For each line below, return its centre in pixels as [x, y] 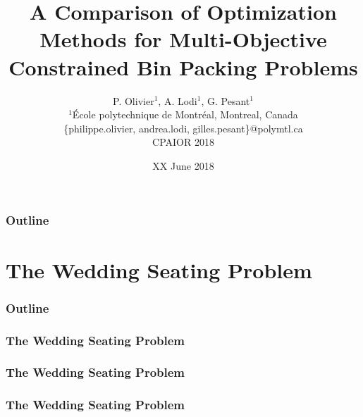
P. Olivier [134, 100]
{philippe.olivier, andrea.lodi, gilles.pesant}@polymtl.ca [183, 128]
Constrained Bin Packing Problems [183, 67]
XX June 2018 [183, 165]
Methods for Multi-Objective [183, 39]
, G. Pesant [226, 100]
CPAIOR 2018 [183, 142]
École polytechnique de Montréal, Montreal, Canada [185, 114]
